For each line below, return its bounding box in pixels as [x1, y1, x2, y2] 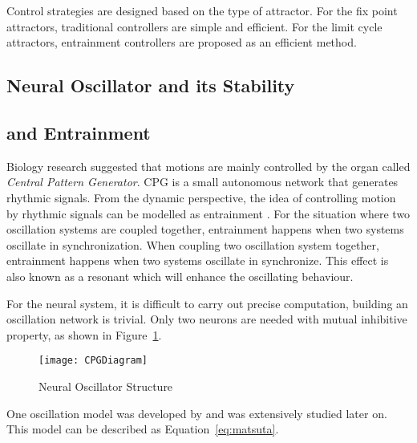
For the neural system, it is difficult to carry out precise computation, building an [6, 295, 408, 311]
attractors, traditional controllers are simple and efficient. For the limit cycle [6, 18, 383, 35]
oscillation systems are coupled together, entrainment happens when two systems [6, 221, 404, 238]
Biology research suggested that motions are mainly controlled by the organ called [6, 157, 411, 174]
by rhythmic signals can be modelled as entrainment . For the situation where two [6, 205, 411, 221]
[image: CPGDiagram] [38, 355, 148, 367]
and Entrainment [6, 120, 151, 144]
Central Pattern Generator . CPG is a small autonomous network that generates [6, 173, 399, 190]
